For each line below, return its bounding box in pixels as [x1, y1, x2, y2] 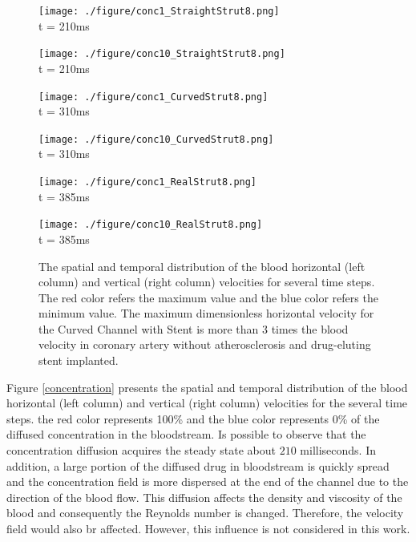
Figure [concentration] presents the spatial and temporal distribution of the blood [6, 378, 408, 395]
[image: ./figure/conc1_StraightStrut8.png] [38, 6, 280, 17]
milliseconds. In [300, 442, 376, 459]
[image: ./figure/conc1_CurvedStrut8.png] [38, 91, 269, 103]
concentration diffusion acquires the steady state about [6, 442, 276, 459]
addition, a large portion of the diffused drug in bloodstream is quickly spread [6, 457, 390, 474]
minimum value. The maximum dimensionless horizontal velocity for [38, 305, 374, 322]
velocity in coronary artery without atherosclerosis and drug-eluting [38, 336, 371, 353]
